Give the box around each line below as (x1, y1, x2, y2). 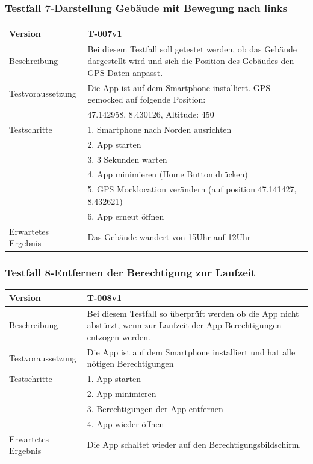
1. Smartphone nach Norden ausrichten (87, 122, 232, 135)
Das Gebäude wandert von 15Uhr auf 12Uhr (87, 230, 251, 243)
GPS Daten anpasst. (87, 66, 163, 78)
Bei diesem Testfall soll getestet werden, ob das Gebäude (87, 42, 297, 55)
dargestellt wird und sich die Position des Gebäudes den (87, 54, 294, 67)
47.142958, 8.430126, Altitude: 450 (87, 108, 214, 121)
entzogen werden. (87, 330, 150, 343)
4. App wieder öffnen (87, 417, 164, 430)
